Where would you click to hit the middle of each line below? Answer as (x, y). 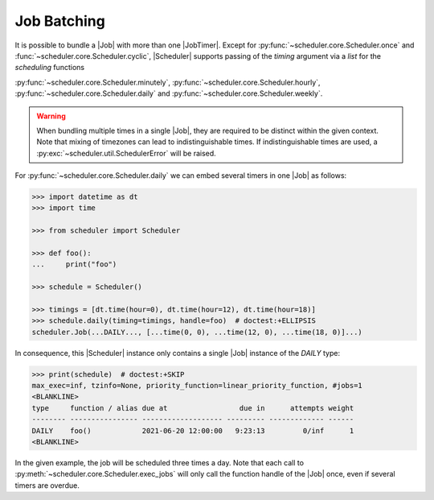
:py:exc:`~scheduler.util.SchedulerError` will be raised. (126, 153)
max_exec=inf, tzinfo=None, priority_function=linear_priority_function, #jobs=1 (197, 386)
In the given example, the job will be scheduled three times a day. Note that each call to (160, 463)
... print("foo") (74, 264)
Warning (51, 116)
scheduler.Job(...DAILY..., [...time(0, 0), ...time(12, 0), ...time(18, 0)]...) (197, 332)
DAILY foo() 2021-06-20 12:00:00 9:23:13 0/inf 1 (193, 430)
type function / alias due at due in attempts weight (193, 408)
